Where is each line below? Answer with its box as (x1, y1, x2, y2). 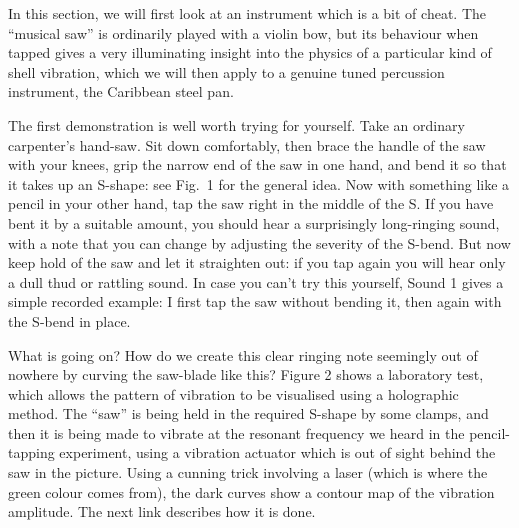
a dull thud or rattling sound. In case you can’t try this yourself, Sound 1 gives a (8, 271, 504, 292)
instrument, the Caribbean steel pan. (8, 81, 234, 102)
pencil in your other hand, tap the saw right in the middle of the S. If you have (8, 193, 494, 214)
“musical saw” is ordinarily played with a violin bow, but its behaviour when (8, 22, 479, 43)
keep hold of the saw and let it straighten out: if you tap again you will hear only (8, 252, 506, 273)
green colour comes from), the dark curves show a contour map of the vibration (8, 481, 495, 502)
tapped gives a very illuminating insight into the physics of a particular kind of (8, 42, 492, 63)
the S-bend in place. (8, 310, 131, 331)
